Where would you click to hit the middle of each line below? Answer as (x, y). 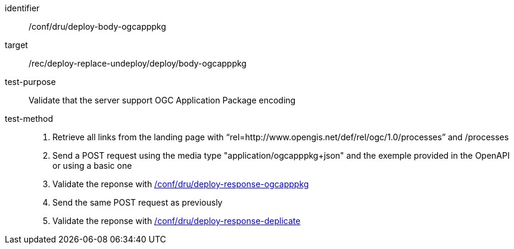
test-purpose (30, 82)
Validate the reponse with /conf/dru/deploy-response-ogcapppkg (181, 184)
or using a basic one (92, 166)
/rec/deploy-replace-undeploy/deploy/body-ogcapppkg (138, 63)
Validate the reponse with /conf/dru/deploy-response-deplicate (177, 221)
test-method (29, 119)
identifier (22, 8)
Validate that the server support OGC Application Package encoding (162, 100)
